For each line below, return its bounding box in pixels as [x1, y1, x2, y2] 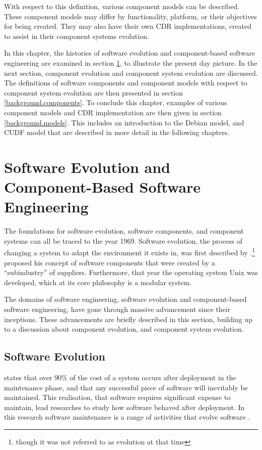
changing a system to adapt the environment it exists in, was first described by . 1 [4, 246, 255, 258]
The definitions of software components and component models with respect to [4, 77, 247, 88]
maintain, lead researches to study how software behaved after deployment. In [4, 401, 245, 412]
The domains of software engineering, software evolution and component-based [4, 294, 247, 304]
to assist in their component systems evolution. [4, 30, 149, 41]
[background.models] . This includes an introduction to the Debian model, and [4, 117, 244, 127]
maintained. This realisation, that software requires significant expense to [4, 392, 231, 402]
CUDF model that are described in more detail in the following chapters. [4, 127, 230, 138]
